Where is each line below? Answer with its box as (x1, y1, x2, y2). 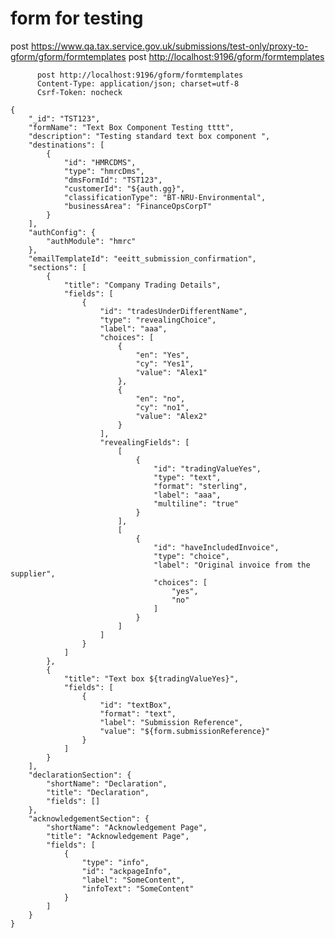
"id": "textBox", (99, 700, 172, 710)
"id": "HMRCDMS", (63, 157, 137, 167)
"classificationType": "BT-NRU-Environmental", (63, 192, 267, 202)
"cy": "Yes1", (135, 358, 195, 369)
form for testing (10, 7, 144, 30)
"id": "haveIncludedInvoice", (153, 542, 280, 552)
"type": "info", (81, 857, 150, 867)
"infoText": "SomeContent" (81, 883, 195, 894)
